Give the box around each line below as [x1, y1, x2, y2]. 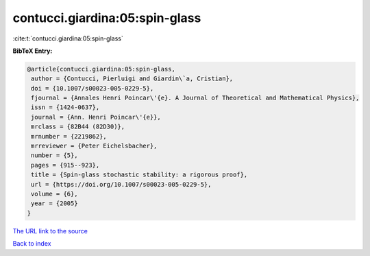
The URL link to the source [12, 226, 88, 235]
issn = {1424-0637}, [31, 104, 100, 111]
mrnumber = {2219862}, [31, 132, 108, 140]
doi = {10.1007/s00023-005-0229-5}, [31, 84, 154, 92]
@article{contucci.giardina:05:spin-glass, [27, 65, 176, 73]
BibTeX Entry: [12, 47, 53, 55]
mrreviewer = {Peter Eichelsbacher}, [31, 142, 158, 150]
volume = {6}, [31, 190, 78, 198]
